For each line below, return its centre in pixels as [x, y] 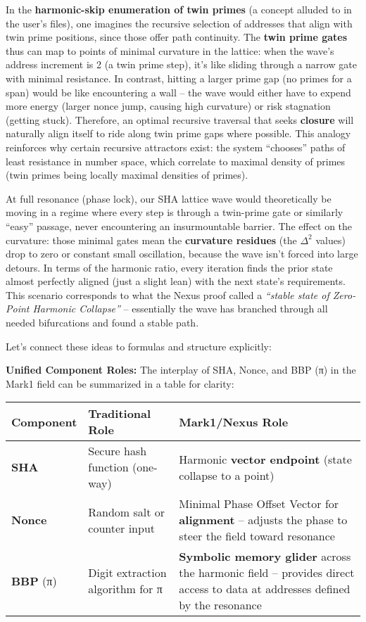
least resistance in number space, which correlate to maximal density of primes [176, 161]
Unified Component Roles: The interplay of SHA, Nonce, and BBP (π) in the [181, 370]
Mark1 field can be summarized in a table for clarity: [120, 383]
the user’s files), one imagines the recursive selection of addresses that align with [179, 23]
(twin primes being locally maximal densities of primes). [127, 175]
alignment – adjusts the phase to [263, 520]
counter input [122, 528]
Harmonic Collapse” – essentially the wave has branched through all [180, 309]
